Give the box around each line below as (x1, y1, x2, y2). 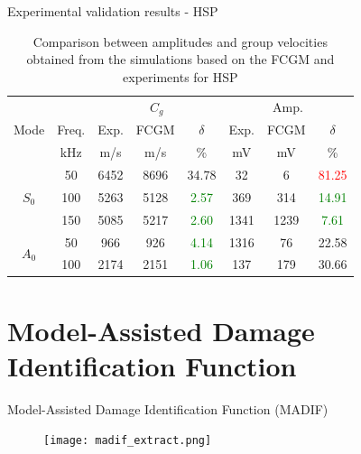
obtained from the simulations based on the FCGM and (26, 50, 335, 69)
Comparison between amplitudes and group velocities (32, 32, 328, 51)
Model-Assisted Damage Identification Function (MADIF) (7, 399, 329, 418)
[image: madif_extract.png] (43, 434, 212, 448)
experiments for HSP (123, 67, 238, 86)
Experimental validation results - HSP (7, 2, 218, 20)
